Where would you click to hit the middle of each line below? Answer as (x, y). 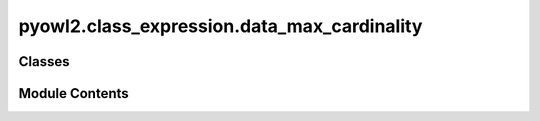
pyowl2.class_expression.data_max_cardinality (220, 26)
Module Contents (73, 93)
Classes (44, 61)
